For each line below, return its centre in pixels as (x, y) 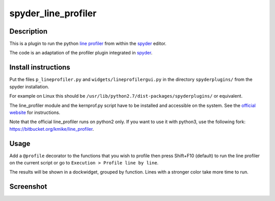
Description (29, 31)
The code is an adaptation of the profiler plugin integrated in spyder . (81, 53)
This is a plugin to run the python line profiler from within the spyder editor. (88, 44)
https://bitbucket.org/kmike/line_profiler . (52, 129)
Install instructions (40, 67)
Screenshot (28, 186)
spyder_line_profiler (53, 13)
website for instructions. (35, 112)
